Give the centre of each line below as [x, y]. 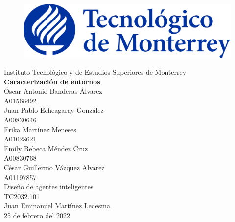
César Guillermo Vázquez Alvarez [54, 167]
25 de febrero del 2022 [37, 215]
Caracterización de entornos [52, 81]
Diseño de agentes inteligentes [49, 187]
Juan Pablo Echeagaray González [54, 110]
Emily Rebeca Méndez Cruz [46, 148]
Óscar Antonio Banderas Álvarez [53, 91]
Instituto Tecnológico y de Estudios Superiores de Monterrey [95, 71]
